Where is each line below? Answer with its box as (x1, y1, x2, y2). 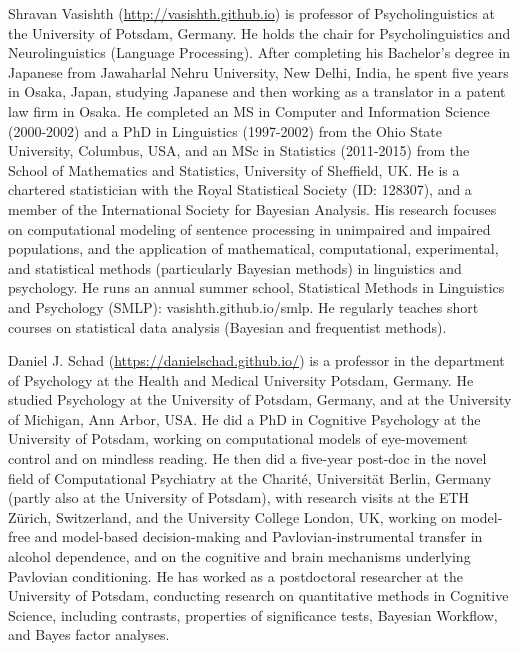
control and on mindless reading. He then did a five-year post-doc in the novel (8, 448, 487, 469)
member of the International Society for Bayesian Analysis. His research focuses (8, 198, 497, 219)
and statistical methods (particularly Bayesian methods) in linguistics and (8, 257, 462, 278)
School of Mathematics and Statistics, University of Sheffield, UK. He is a (8, 159, 460, 180)
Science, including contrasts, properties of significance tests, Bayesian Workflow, (8, 604, 498, 625)
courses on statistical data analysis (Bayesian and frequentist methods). (8, 316, 447, 337)
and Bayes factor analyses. (8, 624, 170, 645)
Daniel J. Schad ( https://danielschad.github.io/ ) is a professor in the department (8, 350, 505, 371)
